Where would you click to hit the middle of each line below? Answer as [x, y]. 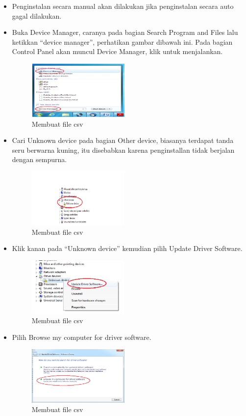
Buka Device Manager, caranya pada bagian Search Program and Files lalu [125, 32]
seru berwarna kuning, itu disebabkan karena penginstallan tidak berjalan [123, 150]
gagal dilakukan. [37, 15]
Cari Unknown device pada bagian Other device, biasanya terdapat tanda [123, 140]
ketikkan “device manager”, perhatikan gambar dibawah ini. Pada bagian [122, 42]
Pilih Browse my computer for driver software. [82, 337]
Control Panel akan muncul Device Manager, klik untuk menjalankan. [117, 51]
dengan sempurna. [39, 159]
